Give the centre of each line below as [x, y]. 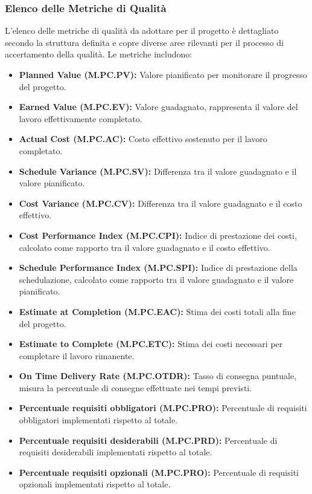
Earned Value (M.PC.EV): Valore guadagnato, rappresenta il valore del [158, 107]
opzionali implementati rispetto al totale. [95, 484]
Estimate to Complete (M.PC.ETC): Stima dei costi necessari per [151, 344]
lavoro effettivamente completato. [81, 118]
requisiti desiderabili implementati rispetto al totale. [116, 452]
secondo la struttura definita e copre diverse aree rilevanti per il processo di [144, 42]
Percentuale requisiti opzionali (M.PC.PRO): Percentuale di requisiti [159, 472]
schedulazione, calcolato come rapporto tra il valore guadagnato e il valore [156, 279]
